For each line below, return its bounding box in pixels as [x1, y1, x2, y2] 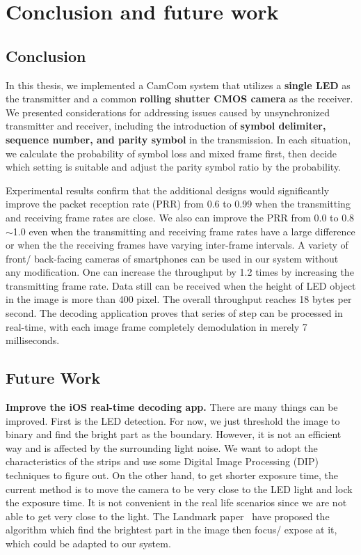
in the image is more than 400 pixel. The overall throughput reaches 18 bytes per [6, 292, 352, 306]
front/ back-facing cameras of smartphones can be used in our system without [6, 251, 339, 265]
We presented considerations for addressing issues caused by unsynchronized [6, 104, 330, 119]
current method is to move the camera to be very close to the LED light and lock [6, 481, 353, 496]
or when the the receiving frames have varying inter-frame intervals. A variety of [6, 237, 348, 252]
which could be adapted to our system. [6, 536, 171, 550]
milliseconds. [6, 333, 60, 347]
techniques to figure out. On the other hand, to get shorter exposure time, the [6, 468, 338, 483]
